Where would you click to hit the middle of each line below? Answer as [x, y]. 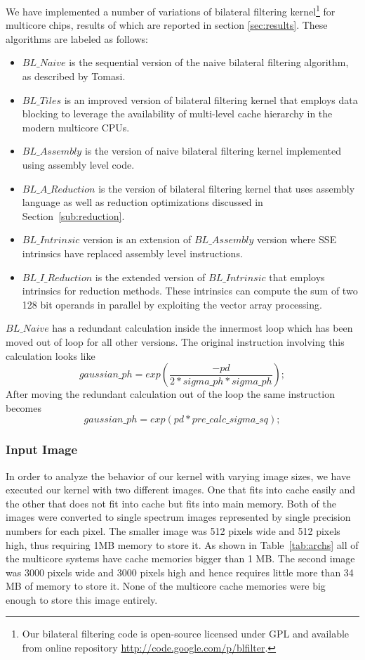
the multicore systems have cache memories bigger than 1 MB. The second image [180, 558]
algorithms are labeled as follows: [77, 38]
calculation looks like [51, 355]
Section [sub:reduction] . [73, 215]
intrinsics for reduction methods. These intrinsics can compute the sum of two [190, 291]
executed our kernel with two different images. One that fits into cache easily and [181, 490]
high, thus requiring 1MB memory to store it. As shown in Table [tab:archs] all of [182, 544]
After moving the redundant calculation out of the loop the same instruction [170, 394]
